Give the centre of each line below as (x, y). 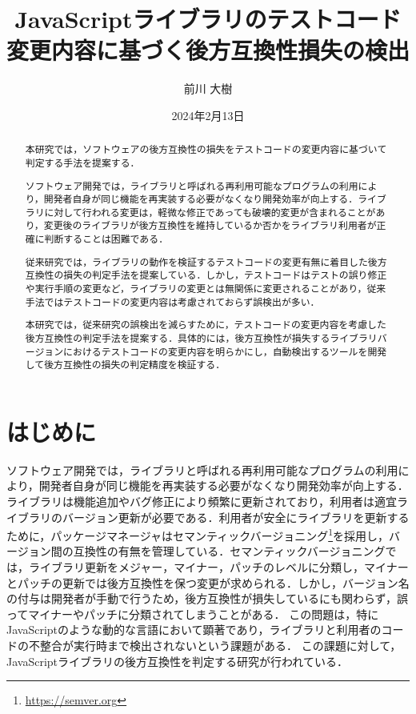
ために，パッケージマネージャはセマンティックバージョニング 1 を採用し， (198, 534)
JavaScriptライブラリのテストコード (208, 19)
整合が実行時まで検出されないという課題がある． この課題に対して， (220, 645)
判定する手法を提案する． (82, 162)
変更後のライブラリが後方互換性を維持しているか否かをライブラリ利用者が (210, 225)
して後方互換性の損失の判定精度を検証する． (125, 365)
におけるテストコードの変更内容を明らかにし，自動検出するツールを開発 (225, 351)
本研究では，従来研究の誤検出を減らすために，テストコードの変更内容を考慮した (206, 325)
